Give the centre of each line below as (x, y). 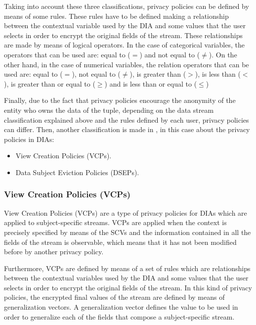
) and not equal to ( (170, 54)
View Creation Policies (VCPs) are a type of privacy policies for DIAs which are (126, 212)
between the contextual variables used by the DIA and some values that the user (126, 278)
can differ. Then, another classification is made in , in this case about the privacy (127, 129)
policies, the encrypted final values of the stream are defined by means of (114, 297)
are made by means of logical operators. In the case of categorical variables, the (124, 45)
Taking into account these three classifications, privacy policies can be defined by (127, 6)
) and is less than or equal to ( (151, 83)
